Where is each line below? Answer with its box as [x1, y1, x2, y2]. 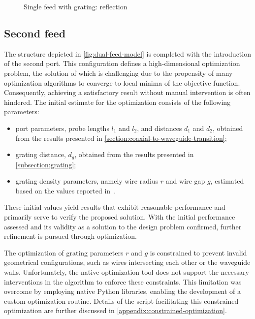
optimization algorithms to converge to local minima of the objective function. [4, 77, 240, 88]
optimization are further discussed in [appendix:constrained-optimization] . [4, 305, 227, 316]
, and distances [137, 123, 182, 133]
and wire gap [165, 176, 205, 186]
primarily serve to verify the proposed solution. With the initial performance [4, 211, 235, 222]
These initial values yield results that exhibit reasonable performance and [4, 202, 225, 212]
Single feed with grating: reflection [24, 1, 127, 11]
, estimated [210, 176, 244, 186]
